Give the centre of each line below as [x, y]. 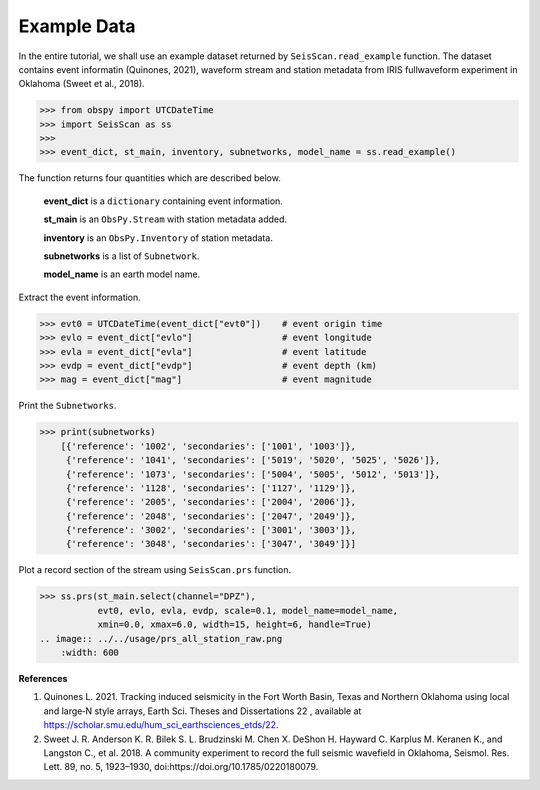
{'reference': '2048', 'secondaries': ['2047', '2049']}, [211, 516]
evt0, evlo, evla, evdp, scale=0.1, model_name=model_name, [248, 610]
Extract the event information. [80, 297]
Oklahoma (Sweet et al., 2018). [81, 84]
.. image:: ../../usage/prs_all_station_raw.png [161, 638]
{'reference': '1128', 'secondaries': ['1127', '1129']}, [211, 488]
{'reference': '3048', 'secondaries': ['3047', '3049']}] [211, 544]
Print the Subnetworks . [67, 406]
